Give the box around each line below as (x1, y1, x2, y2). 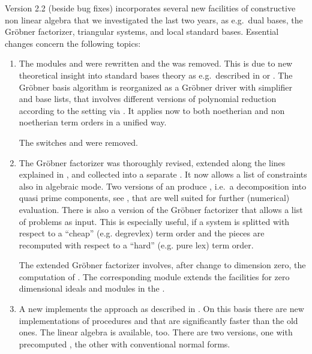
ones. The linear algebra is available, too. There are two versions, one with (19, 326, 293, 338)
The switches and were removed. (19, 136, 138, 148)
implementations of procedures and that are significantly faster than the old (19, 314, 298, 326)
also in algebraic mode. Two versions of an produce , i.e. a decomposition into (19, 179, 307, 192)
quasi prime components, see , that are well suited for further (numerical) (19, 191, 290, 204)
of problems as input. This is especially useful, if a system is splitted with (19, 215, 290, 227)
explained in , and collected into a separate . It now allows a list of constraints (19, 168, 307, 181)
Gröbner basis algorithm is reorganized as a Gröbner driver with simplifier (19, 80, 293, 93)
